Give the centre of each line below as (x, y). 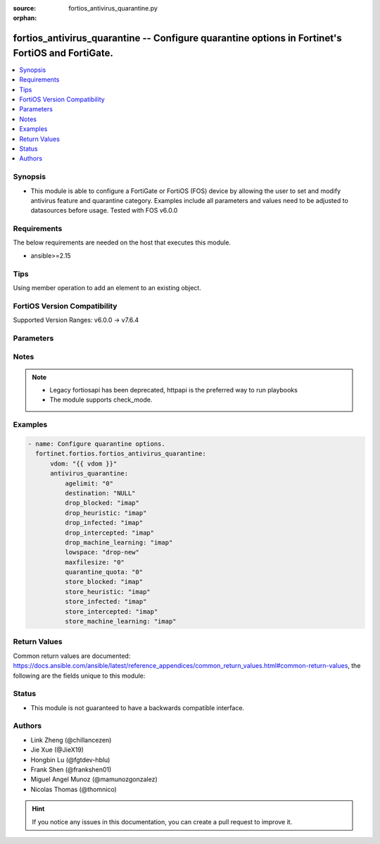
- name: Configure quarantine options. (96, 443)
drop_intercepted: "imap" (109, 533)
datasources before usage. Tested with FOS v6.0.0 (104, 211)
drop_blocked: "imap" (102, 503)
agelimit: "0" (89, 483)
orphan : (25, 18)
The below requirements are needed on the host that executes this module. (122, 242)
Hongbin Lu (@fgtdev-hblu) (70, 759)
